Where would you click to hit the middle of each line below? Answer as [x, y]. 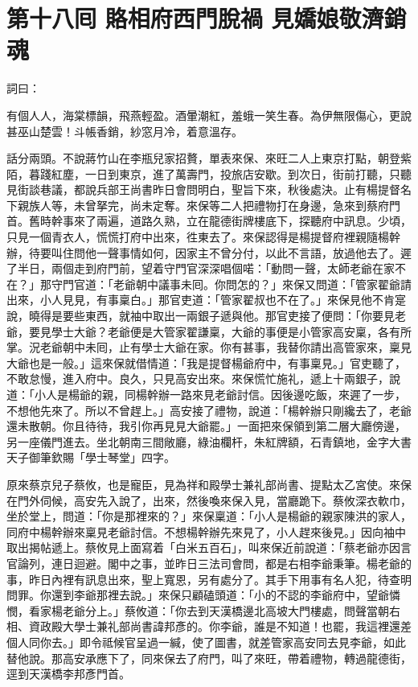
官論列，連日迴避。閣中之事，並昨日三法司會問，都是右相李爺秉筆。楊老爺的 [209, 563]
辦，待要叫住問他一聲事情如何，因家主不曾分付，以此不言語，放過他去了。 [203, 252]
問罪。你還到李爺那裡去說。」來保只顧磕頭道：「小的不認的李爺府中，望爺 [198, 595]
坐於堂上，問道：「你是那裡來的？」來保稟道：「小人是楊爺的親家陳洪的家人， [209, 516]
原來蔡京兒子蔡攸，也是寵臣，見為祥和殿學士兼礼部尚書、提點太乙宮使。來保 [209, 484]
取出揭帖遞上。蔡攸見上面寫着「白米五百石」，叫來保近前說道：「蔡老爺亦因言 [209, 547]
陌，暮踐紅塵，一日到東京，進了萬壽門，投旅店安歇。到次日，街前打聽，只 [203, 173]
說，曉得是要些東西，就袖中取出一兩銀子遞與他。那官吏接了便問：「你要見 [201, 316]
